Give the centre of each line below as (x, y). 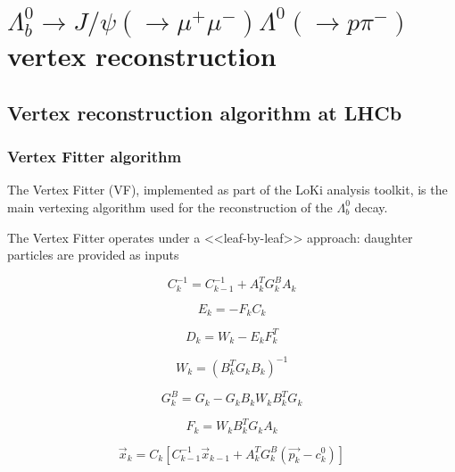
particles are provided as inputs (93, 255)
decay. (371, 207)
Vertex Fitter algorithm (95, 157)
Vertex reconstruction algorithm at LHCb (205, 112)
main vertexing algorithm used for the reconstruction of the (170, 207)
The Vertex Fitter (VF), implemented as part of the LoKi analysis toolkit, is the (227, 190)
